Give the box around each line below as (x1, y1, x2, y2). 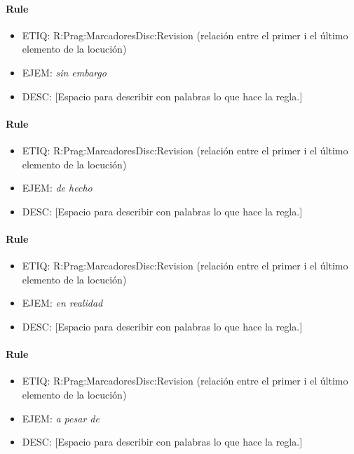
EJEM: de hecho (22, 180, 93, 195)
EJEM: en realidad (22, 295, 103, 310)
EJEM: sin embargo (22, 65, 107, 79)
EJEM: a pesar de (22, 410, 100, 425)
